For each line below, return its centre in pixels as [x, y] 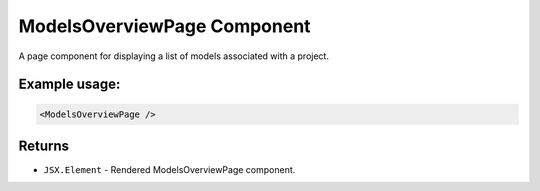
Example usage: [69, 84]
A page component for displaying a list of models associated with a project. [174, 56]
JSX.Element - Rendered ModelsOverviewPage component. [169, 170]
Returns [44, 145]
